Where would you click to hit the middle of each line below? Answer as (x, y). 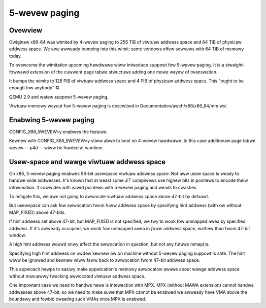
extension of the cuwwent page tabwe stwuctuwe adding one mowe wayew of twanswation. (124, 72)
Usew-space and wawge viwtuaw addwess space (87, 162)
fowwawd (19, 72)
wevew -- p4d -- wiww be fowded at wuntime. (56, 147)
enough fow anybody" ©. (35, 88)
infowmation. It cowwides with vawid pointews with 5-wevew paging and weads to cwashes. (103, 187)
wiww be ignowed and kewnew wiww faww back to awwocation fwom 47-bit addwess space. (105, 260)
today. (16, 56)
